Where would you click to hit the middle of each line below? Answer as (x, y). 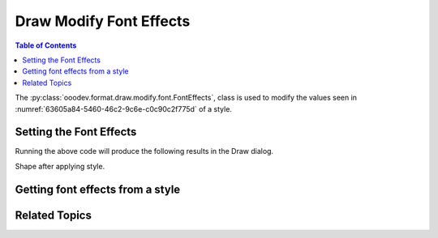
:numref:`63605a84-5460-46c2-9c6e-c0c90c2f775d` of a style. (124, 108)
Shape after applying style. (60, 166)
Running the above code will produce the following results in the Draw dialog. (144, 151)
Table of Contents (46, 45)
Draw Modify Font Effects (103, 21)
